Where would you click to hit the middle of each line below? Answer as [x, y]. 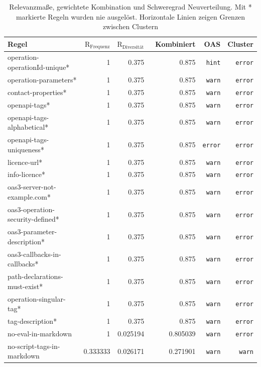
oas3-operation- [31, 209]
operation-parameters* [42, 79]
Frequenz [100, 47]
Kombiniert [175, 44]
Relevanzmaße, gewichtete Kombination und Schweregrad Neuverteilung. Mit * [130, 7]
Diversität [133, 47]
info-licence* [27, 174]
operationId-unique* [39, 67]
